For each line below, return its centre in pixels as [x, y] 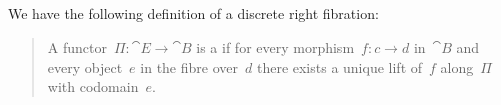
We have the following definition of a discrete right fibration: [193, 13]
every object [85, 66]
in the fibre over [189, 66]
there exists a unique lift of [339, 66]
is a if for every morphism [275, 46]
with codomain [93, 86]
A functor [77, 46]
